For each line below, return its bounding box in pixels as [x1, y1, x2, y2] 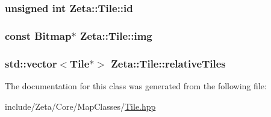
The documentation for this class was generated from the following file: [5, 79, 267, 92]
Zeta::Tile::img [79, 28, 152, 43]
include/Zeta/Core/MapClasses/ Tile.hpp [5, 100, 156, 112]
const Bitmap [5, 28, 72, 43]
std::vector [5, 55, 57, 71]
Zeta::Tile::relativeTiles [111, 55, 226, 71]
